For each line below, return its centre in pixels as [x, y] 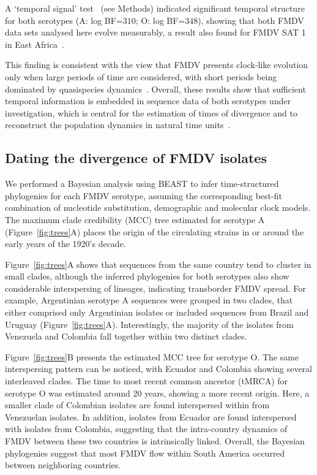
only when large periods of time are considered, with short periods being [141, 76]
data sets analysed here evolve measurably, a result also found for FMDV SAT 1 [155, 32]
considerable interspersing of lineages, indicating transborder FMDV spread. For [155, 288]
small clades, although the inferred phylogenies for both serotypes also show [147, 276]
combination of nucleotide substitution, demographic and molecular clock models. [158, 207]
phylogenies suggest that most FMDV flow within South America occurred [145, 453]
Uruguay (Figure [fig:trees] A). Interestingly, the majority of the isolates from [149, 324]
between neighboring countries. [63, 465]
